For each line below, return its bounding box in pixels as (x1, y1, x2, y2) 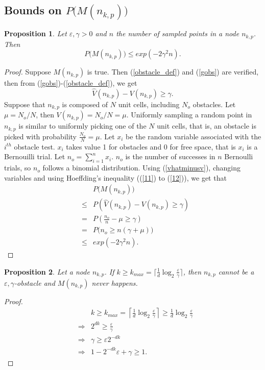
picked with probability (4, 131, 77, 141)
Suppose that (4, 98, 45, 109)
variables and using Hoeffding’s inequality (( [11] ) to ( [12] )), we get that (4, 172, 227, 183)
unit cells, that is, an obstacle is (157, 120, 256, 131)
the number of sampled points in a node (116, 28, 239, 39)
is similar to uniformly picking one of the (18, 120, 147, 131)
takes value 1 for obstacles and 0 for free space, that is (66, 141, 236, 152)
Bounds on (4, 2, 62, 18)
